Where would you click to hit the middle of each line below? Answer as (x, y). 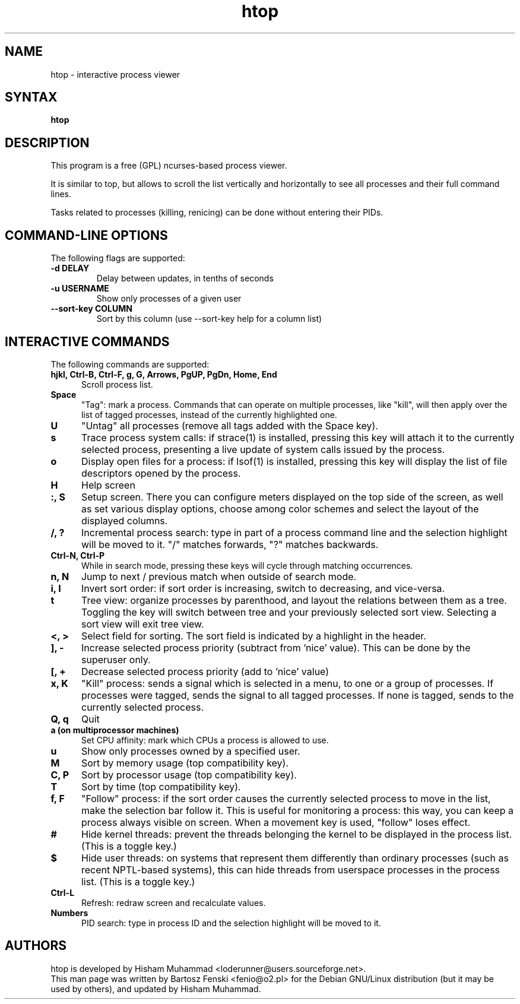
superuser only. (116, 659)
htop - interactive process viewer (115, 74)
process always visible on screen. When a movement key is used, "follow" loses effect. (276, 822)
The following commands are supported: (130, 364)
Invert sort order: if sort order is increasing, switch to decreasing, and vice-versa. (263, 588)
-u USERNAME (80, 289)
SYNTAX (31, 97)
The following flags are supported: (118, 258)
